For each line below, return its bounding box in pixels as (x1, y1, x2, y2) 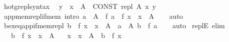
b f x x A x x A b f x (11, 30, 122, 40)
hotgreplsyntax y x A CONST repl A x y (4, 1, 156, 11)
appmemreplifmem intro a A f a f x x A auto (4, 10, 183, 21)
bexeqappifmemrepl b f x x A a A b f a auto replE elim (4, 20, 225, 31)
